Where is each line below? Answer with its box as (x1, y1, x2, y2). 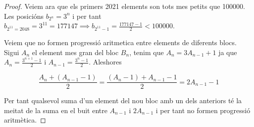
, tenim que (129, 47, 164, 57)
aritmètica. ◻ (4, 115, 46, 125)
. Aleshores (89, 57, 122, 67)
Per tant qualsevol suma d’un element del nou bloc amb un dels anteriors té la (4, 95, 242, 106)
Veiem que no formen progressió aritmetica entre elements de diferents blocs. (4, 37, 237, 48)
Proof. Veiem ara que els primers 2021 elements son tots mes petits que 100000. (4, 1, 246, 11)
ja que (218, 47, 237, 57)
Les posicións (4, 10, 44, 21)
